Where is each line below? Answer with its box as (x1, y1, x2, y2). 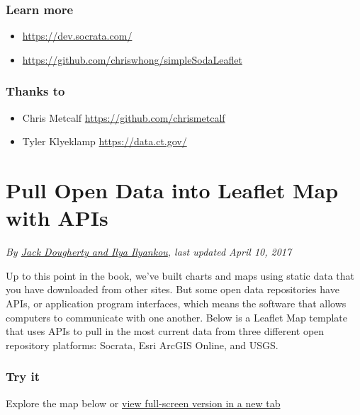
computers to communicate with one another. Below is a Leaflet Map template (6, 309, 348, 324)
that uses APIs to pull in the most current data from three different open (6, 324, 325, 339)
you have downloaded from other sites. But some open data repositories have (6, 282, 339, 297)
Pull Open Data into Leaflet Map (6, 176, 339, 204)
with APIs (6, 203, 108, 232)
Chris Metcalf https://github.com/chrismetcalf (22, 110, 225, 125)
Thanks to (6, 82, 65, 100)
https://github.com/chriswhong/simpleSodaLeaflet (22, 52, 242, 67)
